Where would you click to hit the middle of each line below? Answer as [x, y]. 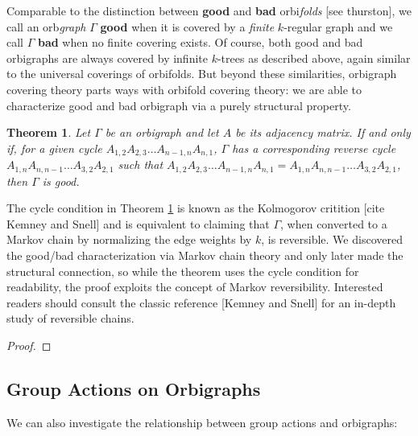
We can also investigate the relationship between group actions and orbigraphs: [202, 422]
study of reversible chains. [70, 318]
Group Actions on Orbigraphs [134, 388]
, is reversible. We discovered [332, 239]
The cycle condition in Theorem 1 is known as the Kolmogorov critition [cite [196, 208]
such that [141, 165]
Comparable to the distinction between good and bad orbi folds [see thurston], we [209, 10]
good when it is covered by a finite [187, 26]
